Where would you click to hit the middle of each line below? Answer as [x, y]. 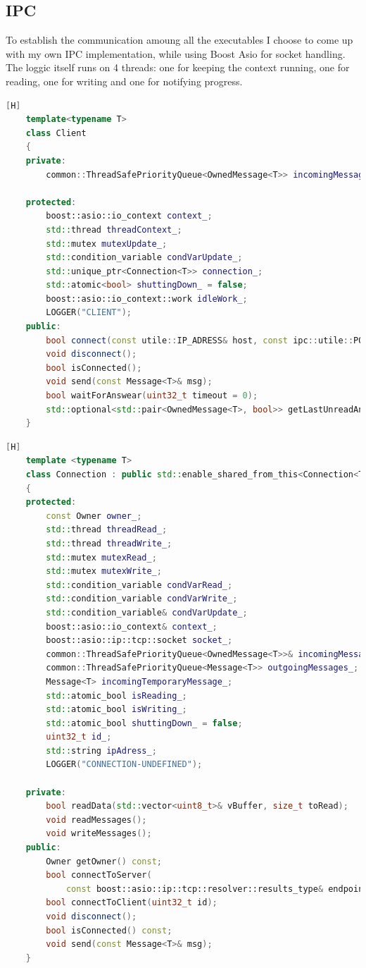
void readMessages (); [96, 820]
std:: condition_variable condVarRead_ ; [139, 585]
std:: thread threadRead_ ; [107, 530]
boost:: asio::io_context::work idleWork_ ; [147, 299]
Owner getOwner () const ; [104, 861]
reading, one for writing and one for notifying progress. [124, 81]
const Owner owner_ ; [94, 516]
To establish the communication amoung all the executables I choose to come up [179, 40]
